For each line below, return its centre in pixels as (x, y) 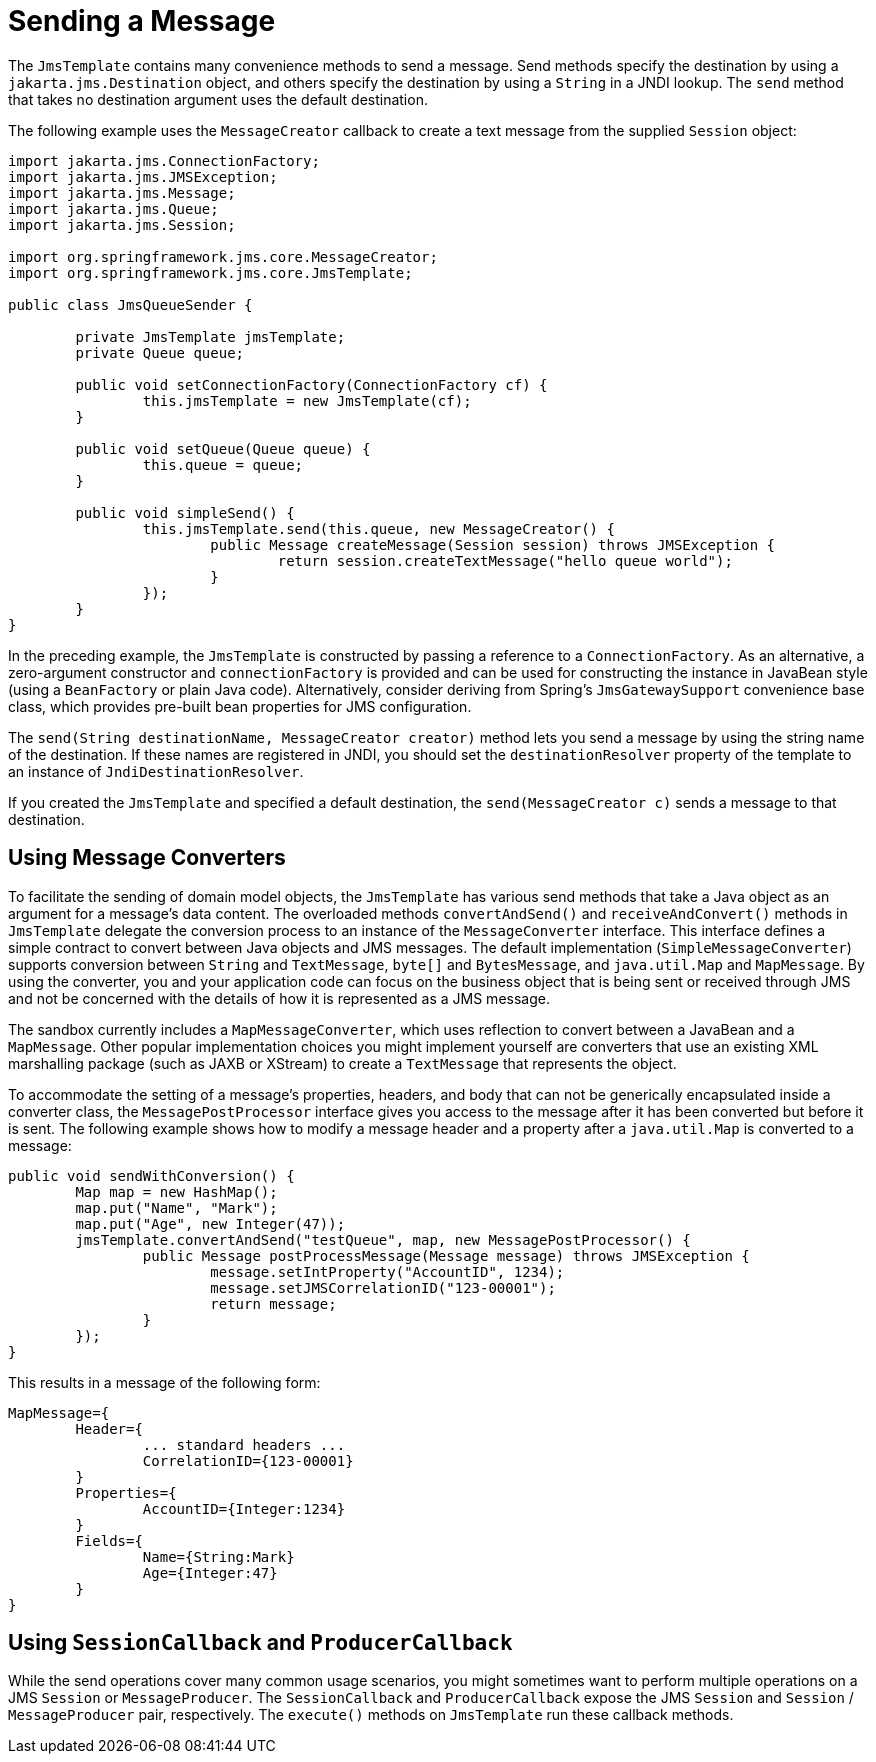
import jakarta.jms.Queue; (113, 208)
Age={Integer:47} (210, 1572)
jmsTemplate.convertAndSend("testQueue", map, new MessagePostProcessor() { (383, 1239)
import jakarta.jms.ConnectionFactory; (164, 160)
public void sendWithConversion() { (151, 1175)
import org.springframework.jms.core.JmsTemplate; (210, 272)
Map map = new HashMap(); (176, 1191)
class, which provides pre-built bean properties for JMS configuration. (240, 706)
